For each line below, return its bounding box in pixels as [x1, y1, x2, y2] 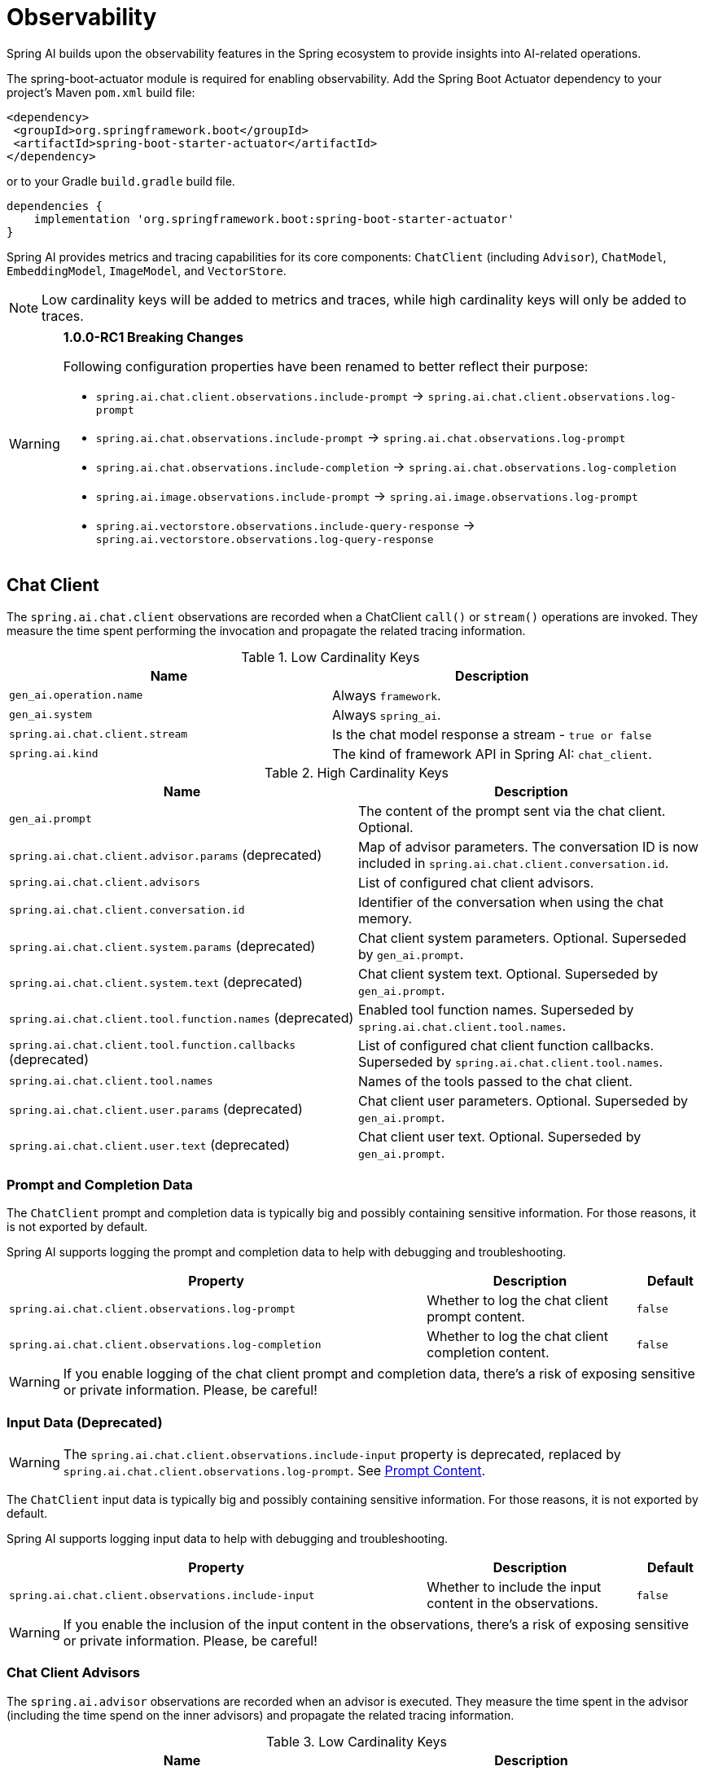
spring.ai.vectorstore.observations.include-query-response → [95, 516, 475, 533]
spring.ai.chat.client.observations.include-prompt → [95, 387, 425, 404]
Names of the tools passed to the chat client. [358, 1072, 633, 1089]
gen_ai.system [9, 708, 92, 721]
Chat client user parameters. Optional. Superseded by [358, 1092, 689, 1109]
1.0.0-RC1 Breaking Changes [63, 328, 243, 345]
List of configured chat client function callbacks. [358, 1037, 655, 1054]
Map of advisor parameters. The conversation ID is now [358, 838, 699, 855]
